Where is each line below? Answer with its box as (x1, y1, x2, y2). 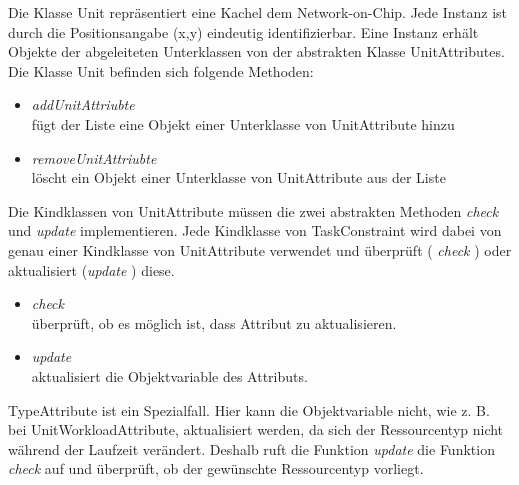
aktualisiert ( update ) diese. (8, 259, 175, 280)
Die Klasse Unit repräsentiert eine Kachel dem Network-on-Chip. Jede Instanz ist (8, 2, 508, 22)
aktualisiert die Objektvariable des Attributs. (31, 365, 308, 386)
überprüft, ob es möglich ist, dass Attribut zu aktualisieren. (31, 312, 397, 333)
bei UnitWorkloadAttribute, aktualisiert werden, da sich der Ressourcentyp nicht (8, 419, 504, 440)
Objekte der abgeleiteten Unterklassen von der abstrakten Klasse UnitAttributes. (8, 41, 505, 62)
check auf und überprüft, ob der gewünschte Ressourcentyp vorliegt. (8, 458, 424, 479)
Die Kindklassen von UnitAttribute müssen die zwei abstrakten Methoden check (8, 200, 499, 221)
